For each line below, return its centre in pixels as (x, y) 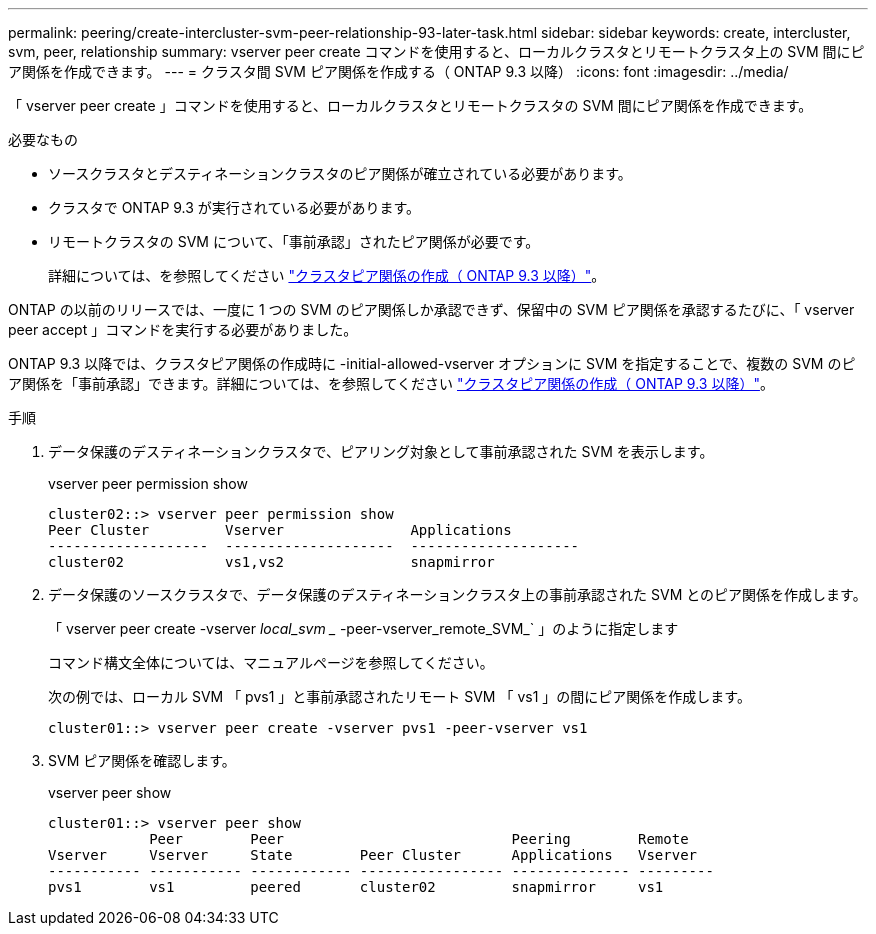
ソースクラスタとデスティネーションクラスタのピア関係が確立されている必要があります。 (340, 173)
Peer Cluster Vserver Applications (280, 530)
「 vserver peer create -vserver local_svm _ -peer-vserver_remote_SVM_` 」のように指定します (363, 628)
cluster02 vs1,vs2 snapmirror (271, 562)
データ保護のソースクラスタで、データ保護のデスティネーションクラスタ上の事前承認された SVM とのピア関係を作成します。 (457, 594)
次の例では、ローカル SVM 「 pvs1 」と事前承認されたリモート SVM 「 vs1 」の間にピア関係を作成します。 (399, 696)
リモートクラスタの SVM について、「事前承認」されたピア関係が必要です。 (294, 241)
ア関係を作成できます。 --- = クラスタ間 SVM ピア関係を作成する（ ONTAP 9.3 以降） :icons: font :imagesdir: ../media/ (398, 71)
